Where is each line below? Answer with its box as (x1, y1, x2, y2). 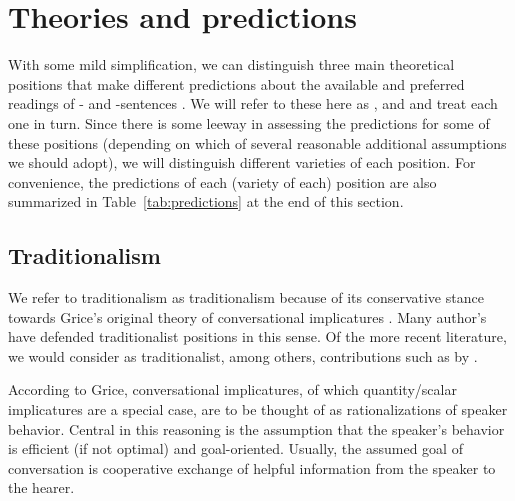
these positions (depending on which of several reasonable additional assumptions (8, 132, 507, 153)
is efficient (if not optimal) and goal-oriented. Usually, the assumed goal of (8, 438, 463, 459)
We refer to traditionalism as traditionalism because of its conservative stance (8, 287, 484, 308)
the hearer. (8, 477, 75, 498)
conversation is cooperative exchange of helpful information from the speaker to (8, 457, 496, 478)
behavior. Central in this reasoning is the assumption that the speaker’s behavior (8, 418, 505, 439)
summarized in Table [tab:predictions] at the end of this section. (8, 191, 404, 212)
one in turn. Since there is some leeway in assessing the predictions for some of (8, 112, 490, 133)
